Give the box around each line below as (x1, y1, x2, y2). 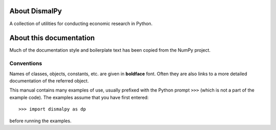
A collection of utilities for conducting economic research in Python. (9, 20, 153, 27)
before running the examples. (9, 118, 72, 124)
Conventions (9, 60, 42, 67)
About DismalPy (9, 7, 62, 15)
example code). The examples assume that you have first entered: (9, 94, 149, 100)
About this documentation (9, 34, 95, 42)
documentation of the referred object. (9, 77, 89, 84)
